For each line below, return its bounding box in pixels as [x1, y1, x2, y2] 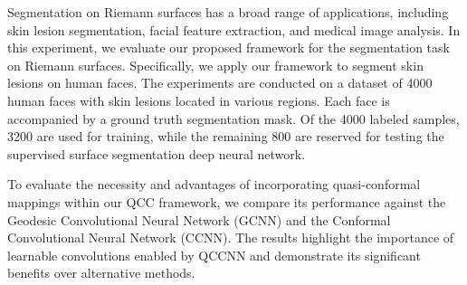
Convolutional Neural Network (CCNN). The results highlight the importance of [7, 228, 454, 247]
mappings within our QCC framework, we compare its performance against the [7, 192, 446, 211]
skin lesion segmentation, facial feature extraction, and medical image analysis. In [7, 20, 461, 39]
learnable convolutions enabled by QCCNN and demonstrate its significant [7, 245, 421, 264]
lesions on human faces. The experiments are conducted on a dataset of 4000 [7, 73, 433, 92]
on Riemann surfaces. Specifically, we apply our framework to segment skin [7, 55, 424, 74]
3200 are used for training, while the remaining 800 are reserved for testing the [7, 127, 444, 146]
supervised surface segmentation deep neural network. [7, 144, 306, 163]
